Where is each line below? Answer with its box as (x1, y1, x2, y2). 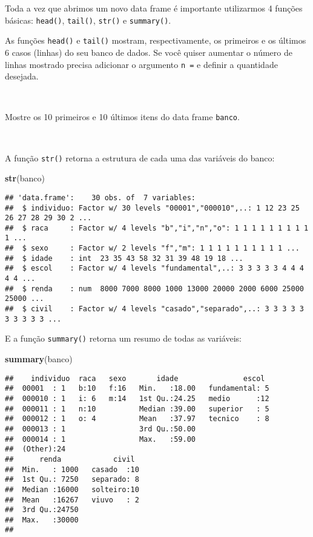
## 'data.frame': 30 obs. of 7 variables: (5, 193, 196, 202)
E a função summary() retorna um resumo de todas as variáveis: (5, 332, 242, 345)
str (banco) (5, 172, 45, 184)
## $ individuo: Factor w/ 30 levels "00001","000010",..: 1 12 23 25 (5, 203, 300, 212)
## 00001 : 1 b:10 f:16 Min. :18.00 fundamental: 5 (5, 384, 269, 393)
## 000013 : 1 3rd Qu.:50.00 (5, 424, 196, 433)
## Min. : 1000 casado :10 (5, 465, 139, 474)
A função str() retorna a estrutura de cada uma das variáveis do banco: (5, 151, 275, 164)
